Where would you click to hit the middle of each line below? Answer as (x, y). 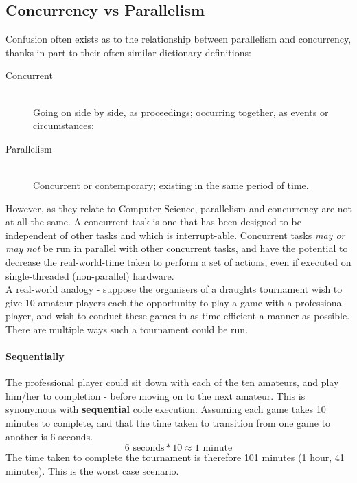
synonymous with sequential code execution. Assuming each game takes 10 (166, 409)
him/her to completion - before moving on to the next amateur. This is (156, 395)
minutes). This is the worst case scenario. (92, 470)
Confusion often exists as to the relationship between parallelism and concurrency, (178, 39)
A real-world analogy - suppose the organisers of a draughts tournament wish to (174, 289)
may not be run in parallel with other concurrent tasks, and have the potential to (177, 248)
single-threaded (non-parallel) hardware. (90, 275)
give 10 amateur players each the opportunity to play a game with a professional (175, 302)
